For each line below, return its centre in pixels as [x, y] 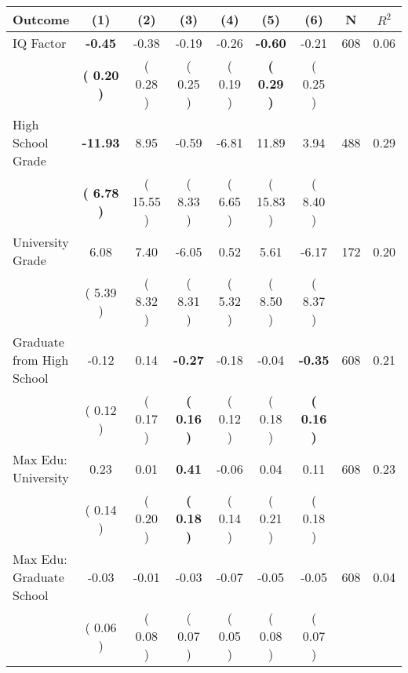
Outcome [41, 19]
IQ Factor [40, 43]
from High [41, 360]
